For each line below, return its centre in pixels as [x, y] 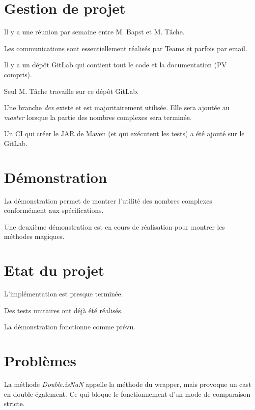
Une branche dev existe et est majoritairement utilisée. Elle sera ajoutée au [117, 107]
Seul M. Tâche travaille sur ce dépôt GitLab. [71, 91]
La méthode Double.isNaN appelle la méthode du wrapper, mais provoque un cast [128, 384]
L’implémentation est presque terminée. [64, 294]
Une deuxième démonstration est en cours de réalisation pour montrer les [114, 226]
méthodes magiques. [34, 236]
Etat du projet [54, 270]
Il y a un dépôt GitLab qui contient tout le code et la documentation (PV [115, 65]
